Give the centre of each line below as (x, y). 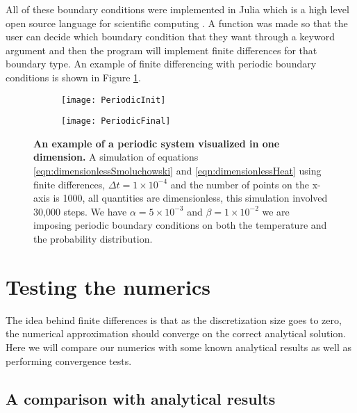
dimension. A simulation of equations (116, 157)
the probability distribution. (93, 239)
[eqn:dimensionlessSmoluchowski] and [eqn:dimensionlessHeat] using (177, 171)
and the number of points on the (240, 184)
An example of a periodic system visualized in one (157, 143)
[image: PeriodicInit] (114, 100)
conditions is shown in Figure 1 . (73, 77)
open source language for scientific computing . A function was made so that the (177, 23)
